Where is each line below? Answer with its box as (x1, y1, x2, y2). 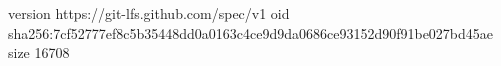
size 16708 (8, 42, 70, 63)
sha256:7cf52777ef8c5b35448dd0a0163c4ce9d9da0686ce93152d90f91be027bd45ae (8, 22, 494, 43)
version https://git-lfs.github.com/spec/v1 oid (8, 3, 290, 23)
